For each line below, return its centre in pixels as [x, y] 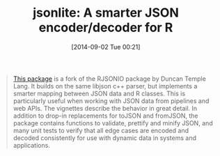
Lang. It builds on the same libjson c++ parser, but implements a [105, 86]
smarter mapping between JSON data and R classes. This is [99, 93]
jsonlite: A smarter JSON [106, 13]
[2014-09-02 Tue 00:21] [106, 47]
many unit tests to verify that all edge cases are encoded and [101, 130]
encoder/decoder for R [106, 28]
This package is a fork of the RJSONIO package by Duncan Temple [109, 79]
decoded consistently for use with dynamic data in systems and [104, 138]
